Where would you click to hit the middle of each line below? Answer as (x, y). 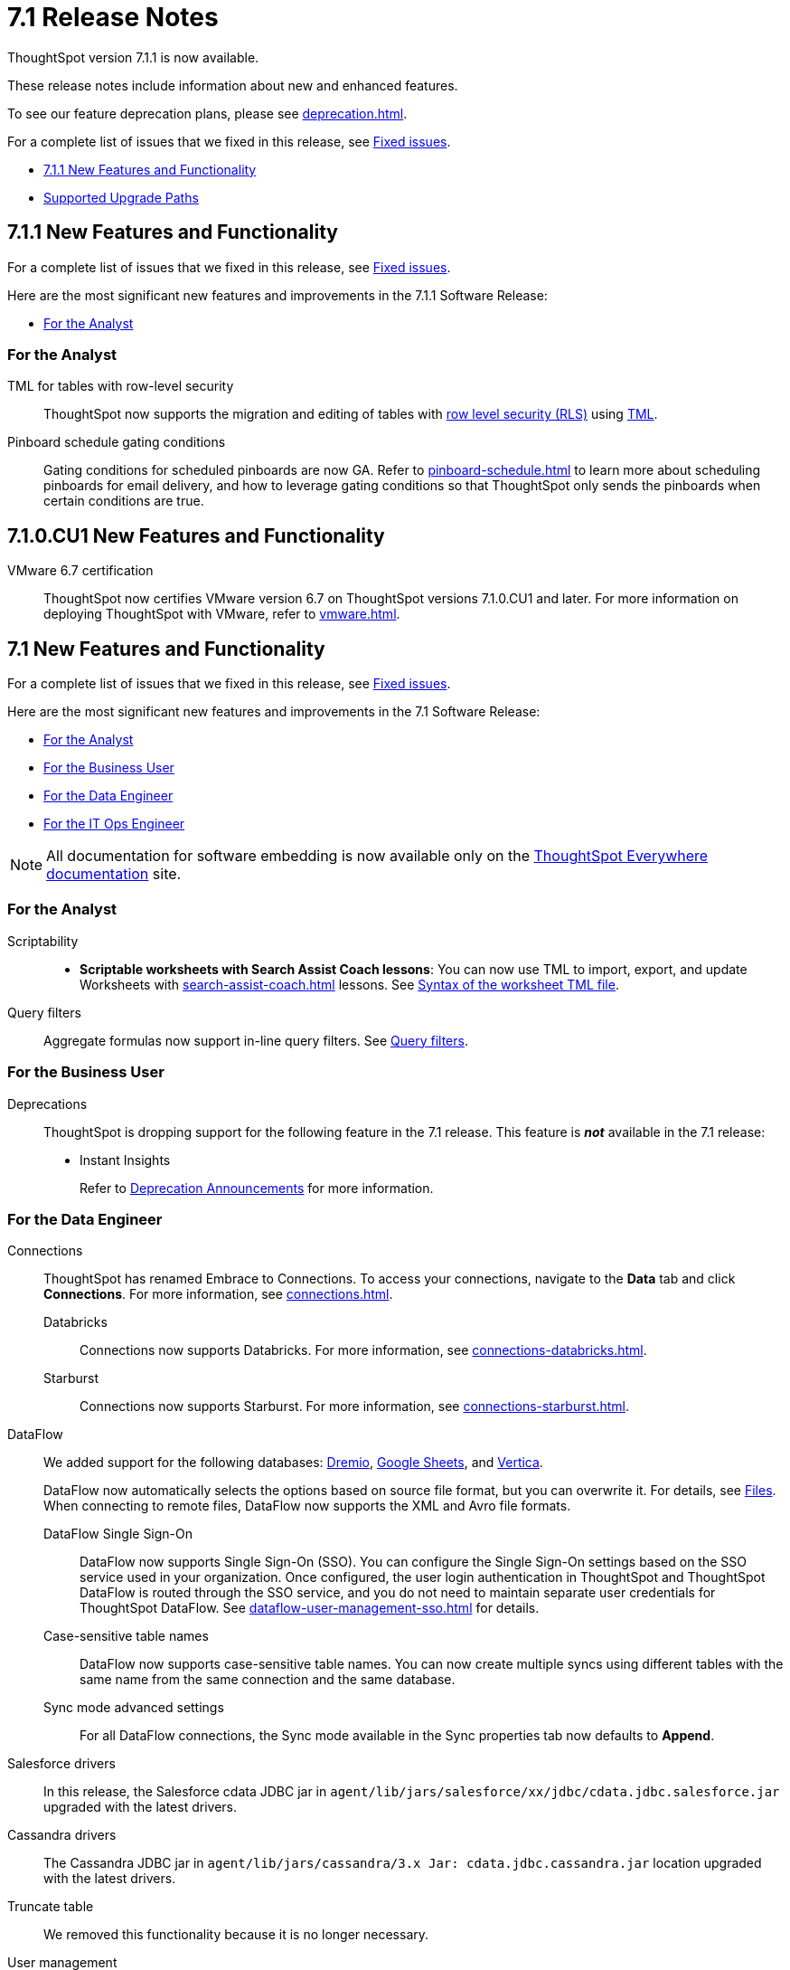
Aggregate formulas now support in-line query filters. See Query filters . (256, 1040)
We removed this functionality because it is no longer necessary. (236, 1935)
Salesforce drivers (61, 1764)
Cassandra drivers (62, 1835)
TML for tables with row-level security (121, 386)
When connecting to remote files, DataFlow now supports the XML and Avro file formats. (307, 1506)
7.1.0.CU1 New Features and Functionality (196, 535)
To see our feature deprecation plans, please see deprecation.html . (207, 113)
